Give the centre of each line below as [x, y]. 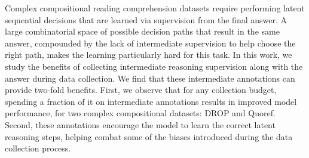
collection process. [38, 148]
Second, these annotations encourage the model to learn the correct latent [140, 124]
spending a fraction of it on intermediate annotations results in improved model [151, 101]
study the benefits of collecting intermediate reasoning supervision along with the [154, 66]
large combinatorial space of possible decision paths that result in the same [142, 31]
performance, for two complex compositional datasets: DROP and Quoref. [140, 113]
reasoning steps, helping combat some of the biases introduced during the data [149, 136]
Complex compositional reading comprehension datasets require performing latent [155, 8]
